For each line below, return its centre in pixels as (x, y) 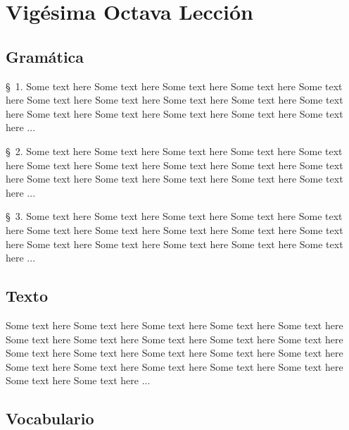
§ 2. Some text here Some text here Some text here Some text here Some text (174, 150)
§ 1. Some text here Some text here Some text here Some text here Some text (174, 86)
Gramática (45, 56)
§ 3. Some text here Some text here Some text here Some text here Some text (174, 216)
